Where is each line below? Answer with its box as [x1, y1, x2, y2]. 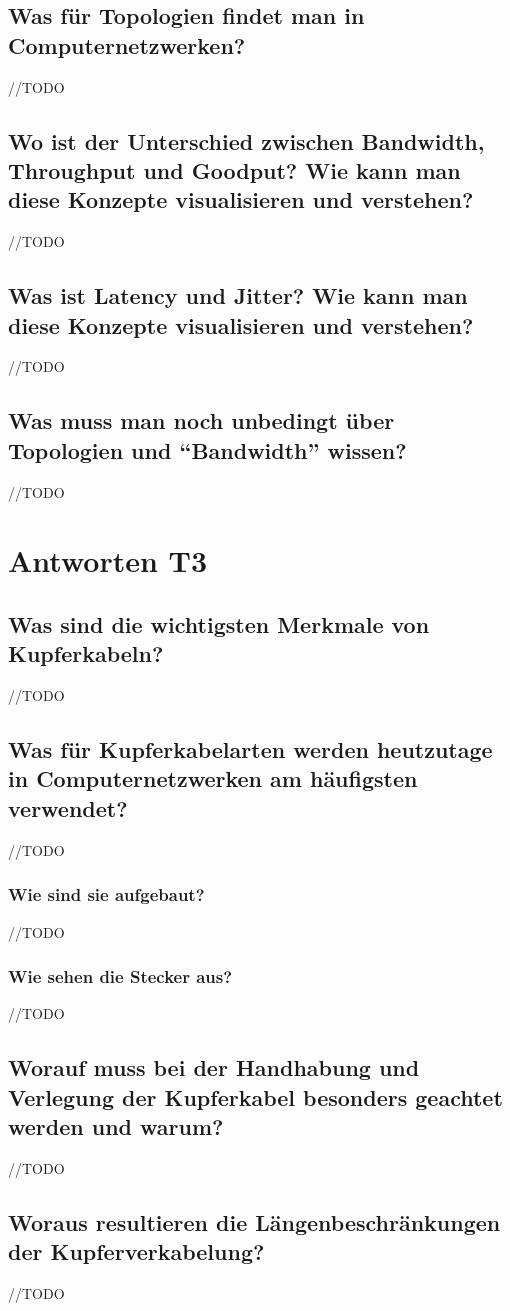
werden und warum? [8, 1111, 224, 1142]
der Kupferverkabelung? [8, 1236, 265, 1267]
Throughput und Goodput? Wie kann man [8, 154, 461, 185]
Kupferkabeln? [8, 638, 164, 669]
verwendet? [8, 792, 128, 823]
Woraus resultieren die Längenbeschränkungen [8, 1206, 501, 1237]
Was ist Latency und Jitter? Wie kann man [8, 280, 468, 311]
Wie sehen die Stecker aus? [8, 964, 233, 989]
